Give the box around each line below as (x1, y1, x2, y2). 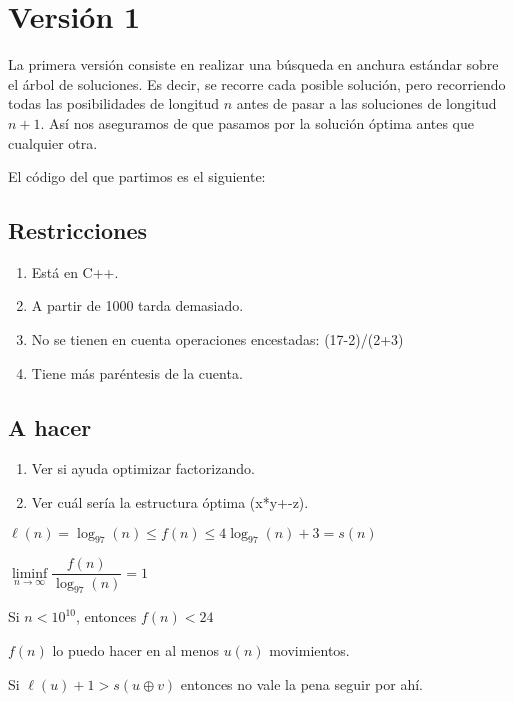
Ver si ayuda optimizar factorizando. (31, 458, 255, 479)
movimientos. (269, 639, 350, 660)
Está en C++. (31, 261, 119, 282)
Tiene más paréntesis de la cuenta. (31, 362, 243, 383)
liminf (11, 566, 48, 581)
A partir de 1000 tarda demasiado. (31, 295, 244, 316)
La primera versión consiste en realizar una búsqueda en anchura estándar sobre (8, 54, 499, 75)
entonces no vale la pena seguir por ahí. (180, 673, 423, 694)
